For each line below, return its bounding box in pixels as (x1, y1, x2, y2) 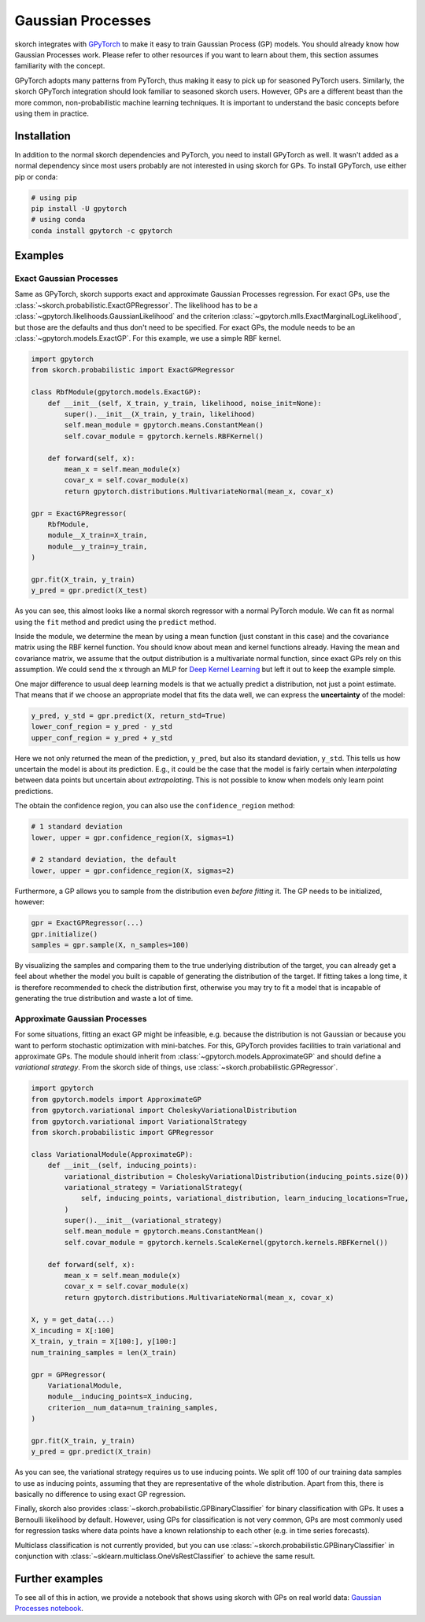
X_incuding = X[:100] (31, 1326, 115, 1335)
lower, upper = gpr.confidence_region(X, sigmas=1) (31, 833, 235, 842)
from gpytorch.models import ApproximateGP (31, 1095, 202, 1103)
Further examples (14, 1572, 104, 1585)
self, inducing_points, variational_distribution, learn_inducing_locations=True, (80, 1194, 409, 1203)
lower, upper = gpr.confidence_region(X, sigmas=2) (31, 866, 235, 875)
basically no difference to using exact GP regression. (14, 1490, 187, 1499)
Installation (14, 129, 71, 142)
